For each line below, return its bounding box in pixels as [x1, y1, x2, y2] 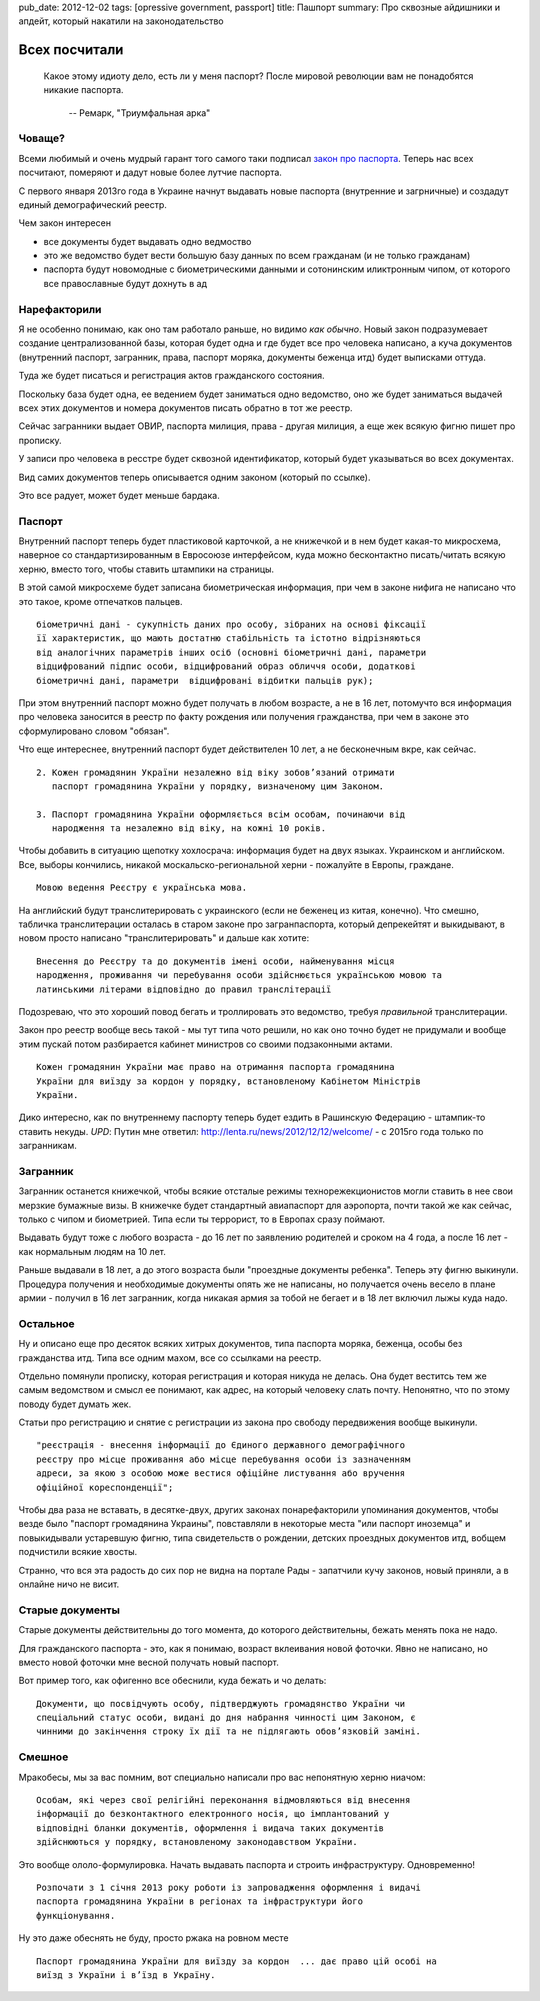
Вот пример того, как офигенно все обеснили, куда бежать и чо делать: [18, 1675, 327, 1687]
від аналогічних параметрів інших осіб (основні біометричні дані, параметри [36, 646, 427, 658]
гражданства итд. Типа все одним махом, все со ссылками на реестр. [18, 1351, 322, 1364]
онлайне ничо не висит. [18, 1578, 120, 1590]
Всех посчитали [18, 41, 124, 59]
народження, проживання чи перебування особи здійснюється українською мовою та [36, 970, 443, 981]
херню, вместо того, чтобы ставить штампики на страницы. [18, 563, 275, 575]
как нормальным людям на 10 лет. [18, 1245, 167, 1257]
